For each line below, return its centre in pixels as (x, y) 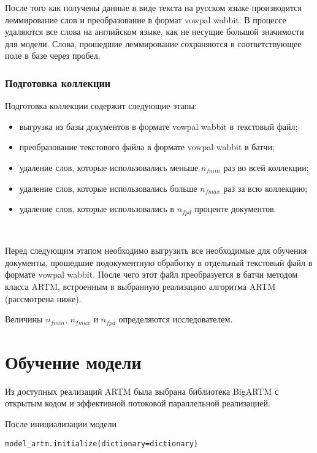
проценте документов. (235, 209)
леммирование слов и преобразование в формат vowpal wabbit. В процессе (146, 19)
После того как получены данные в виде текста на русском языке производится (153, 7)
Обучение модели (73, 361)
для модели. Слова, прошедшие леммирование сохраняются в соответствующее (153, 43)
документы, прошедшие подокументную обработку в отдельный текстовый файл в (159, 262)
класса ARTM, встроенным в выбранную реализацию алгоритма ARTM (140, 286)
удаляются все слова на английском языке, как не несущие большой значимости (155, 32)
